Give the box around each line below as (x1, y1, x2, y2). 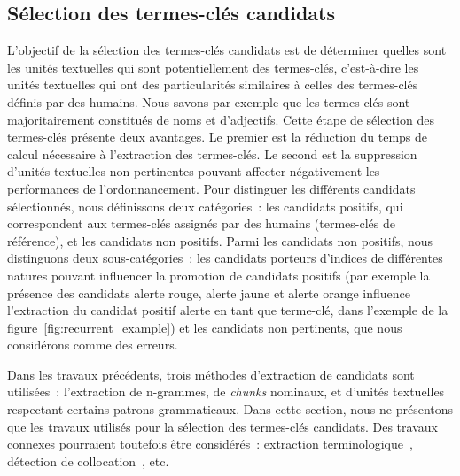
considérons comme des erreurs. (7, 335, 178, 354)
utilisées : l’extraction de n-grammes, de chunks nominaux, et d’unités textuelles (7, 382, 445, 401)
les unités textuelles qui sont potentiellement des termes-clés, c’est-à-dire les (7, 58, 419, 76)
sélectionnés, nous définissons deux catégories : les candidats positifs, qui (7, 196, 403, 215)
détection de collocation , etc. (7, 451, 169, 470)
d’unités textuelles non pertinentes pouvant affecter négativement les (7, 162, 380, 180)
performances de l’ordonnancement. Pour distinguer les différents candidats (7, 179, 416, 197)
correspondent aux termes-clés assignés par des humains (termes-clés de (7, 214, 395, 233)
